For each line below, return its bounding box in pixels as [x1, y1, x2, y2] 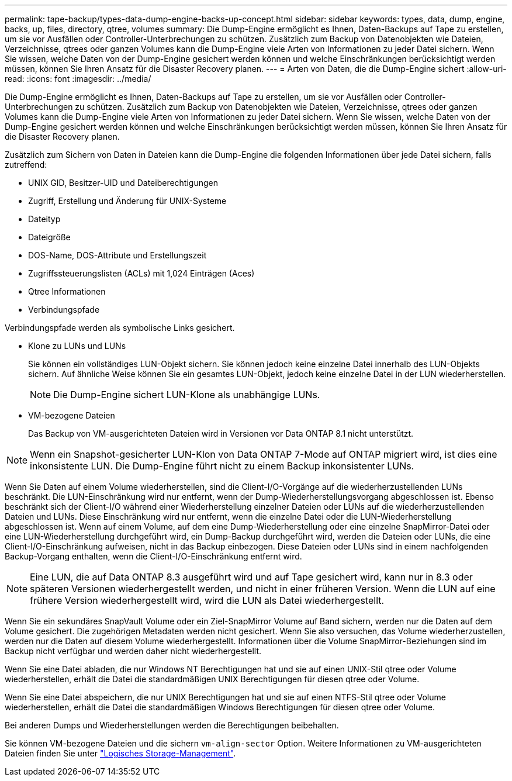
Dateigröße [28, 232, 71, 242]
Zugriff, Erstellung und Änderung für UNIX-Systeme [28, 196, 227, 206]
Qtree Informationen [28, 286, 106, 296]
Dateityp [28, 214, 61, 224]
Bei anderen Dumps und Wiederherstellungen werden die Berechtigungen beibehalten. [5, 720, 339, 730]
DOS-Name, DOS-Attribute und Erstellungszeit [28, 250, 207, 260]
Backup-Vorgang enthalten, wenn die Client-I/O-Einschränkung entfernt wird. [5, 551, 302, 561]
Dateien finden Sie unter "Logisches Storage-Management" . [5, 748, 236, 758]
